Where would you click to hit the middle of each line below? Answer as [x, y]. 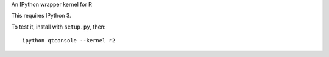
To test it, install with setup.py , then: [58, 27]
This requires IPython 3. [41, 16]
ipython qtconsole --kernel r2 [69, 41]
